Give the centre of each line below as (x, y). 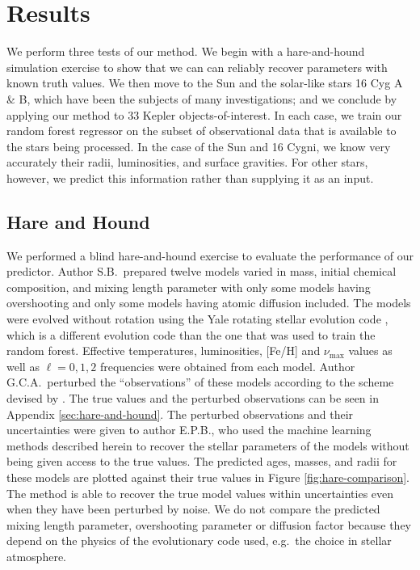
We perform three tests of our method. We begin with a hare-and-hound (186, 51)
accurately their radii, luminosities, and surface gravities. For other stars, (187, 162)
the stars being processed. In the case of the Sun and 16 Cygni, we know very (199, 146)
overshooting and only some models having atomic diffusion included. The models (209, 303)
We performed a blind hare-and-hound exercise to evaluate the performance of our (210, 255)
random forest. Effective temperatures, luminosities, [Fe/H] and (164, 350)
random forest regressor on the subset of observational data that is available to (202, 131)
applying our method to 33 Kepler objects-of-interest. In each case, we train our (204, 114)
